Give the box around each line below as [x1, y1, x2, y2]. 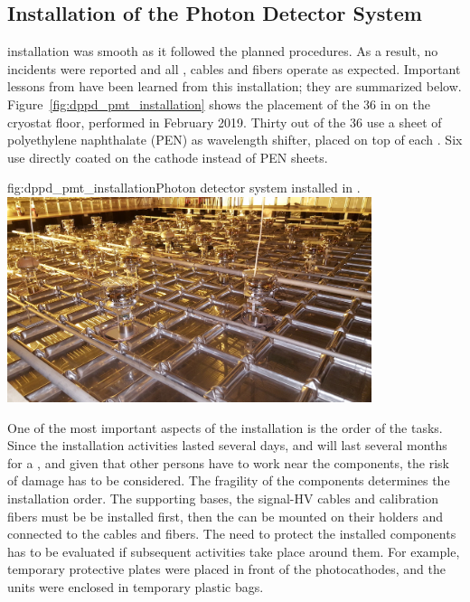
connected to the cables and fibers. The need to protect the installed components [7, 524, 456, 543]
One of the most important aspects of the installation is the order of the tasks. [7, 418, 443, 437]
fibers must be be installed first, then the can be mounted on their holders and [7, 506, 444, 525]
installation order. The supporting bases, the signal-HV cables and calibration [7, 488, 439, 507]
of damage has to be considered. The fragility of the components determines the [7, 471, 450, 490]
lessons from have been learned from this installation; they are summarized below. [7, 77, 462, 96]
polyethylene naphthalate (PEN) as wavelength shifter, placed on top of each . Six [7, 130, 463, 149]
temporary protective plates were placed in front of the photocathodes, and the [7, 560, 446, 578]
